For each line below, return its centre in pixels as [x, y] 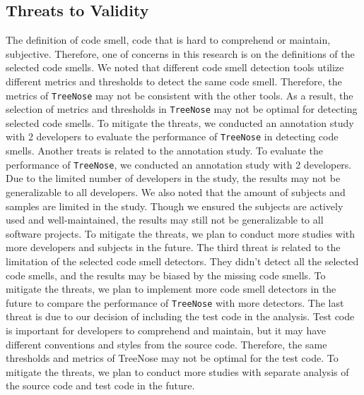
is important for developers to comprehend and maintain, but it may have [166, 330]
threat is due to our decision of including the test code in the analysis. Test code [180, 316]
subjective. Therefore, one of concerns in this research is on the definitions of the [180, 53]
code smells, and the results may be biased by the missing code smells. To [166, 275]
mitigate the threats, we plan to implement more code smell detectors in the [171, 289]
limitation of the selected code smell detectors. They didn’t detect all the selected [182, 261]
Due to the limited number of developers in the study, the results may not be [173, 178]
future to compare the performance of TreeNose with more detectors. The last [175, 302]
